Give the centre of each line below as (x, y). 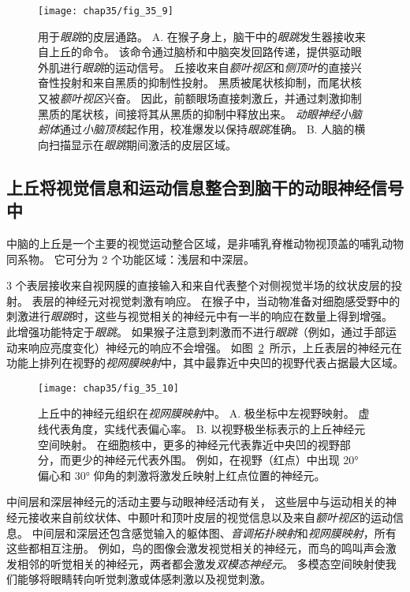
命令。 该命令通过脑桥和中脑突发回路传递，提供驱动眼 (222, 52)
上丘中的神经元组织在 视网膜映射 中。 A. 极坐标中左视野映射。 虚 (204, 413)
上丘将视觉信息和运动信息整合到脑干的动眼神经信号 (205, 187)
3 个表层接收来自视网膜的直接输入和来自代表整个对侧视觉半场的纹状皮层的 (199, 285)
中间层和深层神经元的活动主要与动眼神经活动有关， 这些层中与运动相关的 (196, 502)
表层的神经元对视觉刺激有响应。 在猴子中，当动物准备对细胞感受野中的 (216, 300)
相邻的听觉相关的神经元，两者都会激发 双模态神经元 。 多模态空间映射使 (201, 563)
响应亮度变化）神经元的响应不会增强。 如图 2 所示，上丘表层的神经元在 (215, 347)
